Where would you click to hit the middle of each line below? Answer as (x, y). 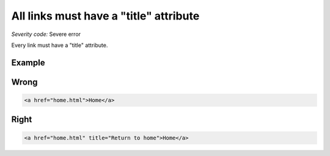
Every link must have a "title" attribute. (60, 45)
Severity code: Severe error (46, 34)
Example (28, 62)
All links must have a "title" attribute (105, 16)
